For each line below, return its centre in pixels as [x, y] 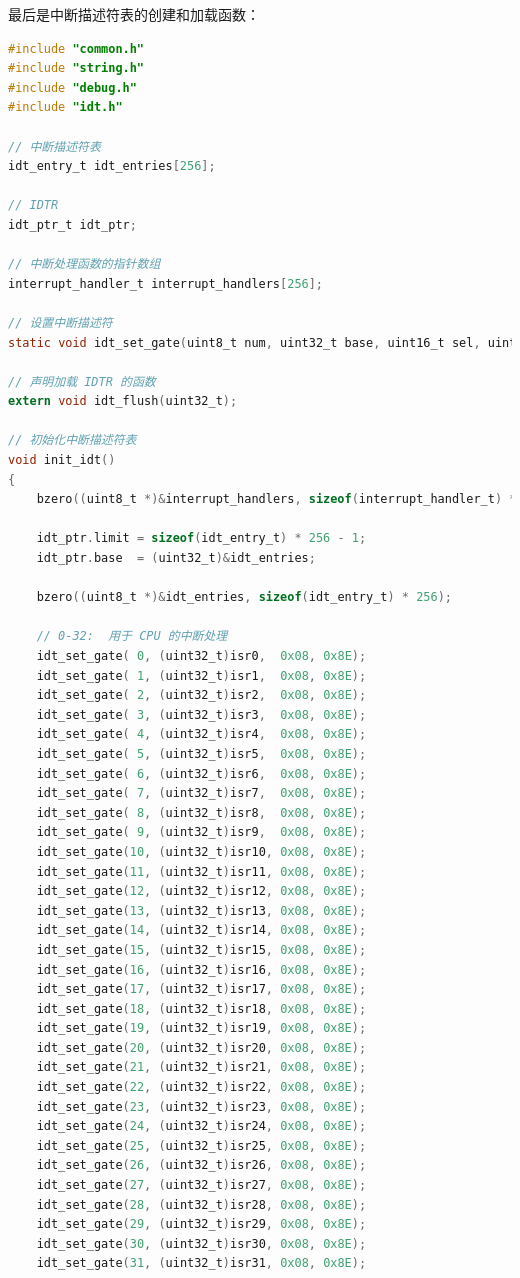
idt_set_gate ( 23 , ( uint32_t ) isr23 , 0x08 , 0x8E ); [201, 1106]
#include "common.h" [76, 48]
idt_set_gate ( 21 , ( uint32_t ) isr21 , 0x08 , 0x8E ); [201, 1067]
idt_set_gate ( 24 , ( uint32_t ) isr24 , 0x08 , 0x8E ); [201, 1126]
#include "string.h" [76, 68]
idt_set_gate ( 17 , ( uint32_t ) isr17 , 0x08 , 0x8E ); [201, 989]
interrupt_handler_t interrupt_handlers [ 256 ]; [166, 283]
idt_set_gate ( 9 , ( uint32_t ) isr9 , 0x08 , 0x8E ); [201, 832]
